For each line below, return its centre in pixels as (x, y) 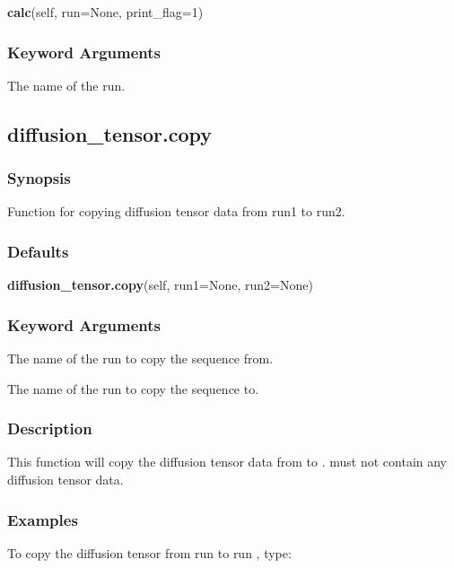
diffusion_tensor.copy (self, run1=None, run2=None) (160, 285)
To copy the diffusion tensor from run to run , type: (149, 552)
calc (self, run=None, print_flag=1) (105, 12)
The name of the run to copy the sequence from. (140, 358)
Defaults (38, 251)
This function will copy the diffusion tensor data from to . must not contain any (227, 462)
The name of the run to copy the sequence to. (133, 388)
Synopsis (39, 178)
